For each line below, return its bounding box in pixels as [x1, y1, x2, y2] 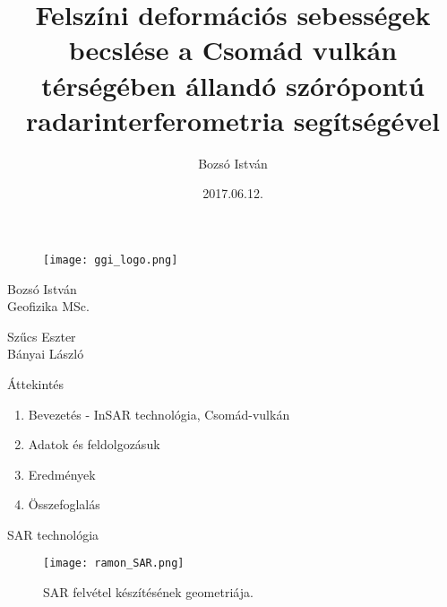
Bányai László [7, 344, 84, 363]
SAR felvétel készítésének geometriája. [43, 583, 254, 602]
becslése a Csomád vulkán [68, 31, 398, 68]
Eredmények [28, 464, 96, 483]
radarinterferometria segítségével [26, 101, 440, 138]
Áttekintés [7, 374, 64, 393]
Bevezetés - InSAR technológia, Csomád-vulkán [28, 404, 290, 423]
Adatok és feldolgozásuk [28, 435, 160, 454]
